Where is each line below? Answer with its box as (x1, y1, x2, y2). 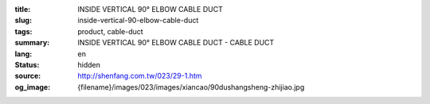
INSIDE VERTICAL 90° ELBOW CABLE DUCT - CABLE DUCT (77, 38, 275, 48)
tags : (14, 26, 33, 36)
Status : (14, 60, 40, 69)
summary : (14, 38, 50, 48)
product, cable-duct (77, 26, 143, 36)
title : (14, 5, 31, 13)
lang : (14, 48, 33, 59)
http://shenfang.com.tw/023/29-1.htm (77, 71, 202, 81)
